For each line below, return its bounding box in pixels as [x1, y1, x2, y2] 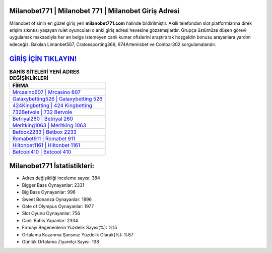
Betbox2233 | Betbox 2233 [12, 128, 77, 135]
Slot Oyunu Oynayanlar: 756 [22, 210, 81, 217]
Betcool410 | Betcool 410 [12, 148, 72, 155]
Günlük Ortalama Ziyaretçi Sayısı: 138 [22, 239, 99, 244]
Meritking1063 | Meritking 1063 [12, 122, 87, 129]
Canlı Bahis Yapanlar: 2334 [22, 217, 78, 223]
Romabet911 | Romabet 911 [12, 135, 76, 142]
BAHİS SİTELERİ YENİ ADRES [9, 68, 80, 75]
